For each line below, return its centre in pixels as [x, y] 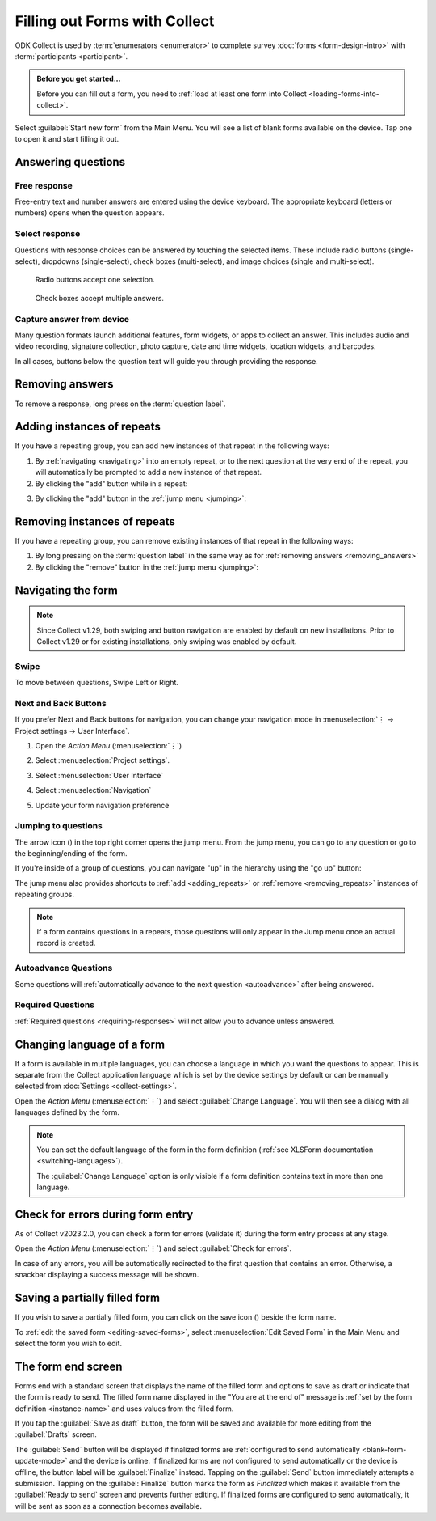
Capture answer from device [72, 319]
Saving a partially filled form [88, 1298]
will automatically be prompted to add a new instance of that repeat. [149, 472]
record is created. [66, 943]
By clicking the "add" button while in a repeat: [111, 483]
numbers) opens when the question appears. [90, 213]
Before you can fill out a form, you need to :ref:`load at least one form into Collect [172, 94]
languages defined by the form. [67, 1112]
